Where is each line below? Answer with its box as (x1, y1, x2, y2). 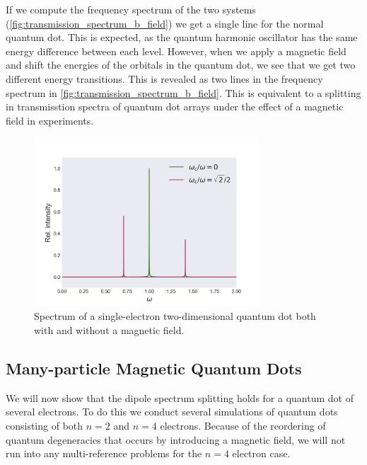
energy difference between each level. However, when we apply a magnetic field (6, 43, 346, 58)
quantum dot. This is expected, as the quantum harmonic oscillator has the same (6, 30, 358, 45)
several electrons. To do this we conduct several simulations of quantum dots (6, 404, 338, 419)
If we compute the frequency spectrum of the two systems (6, 2, 256, 16)
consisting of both (6, 418, 83, 433)
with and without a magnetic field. (34, 323, 185, 338)
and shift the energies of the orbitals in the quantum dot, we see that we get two (6, 57, 356, 72)
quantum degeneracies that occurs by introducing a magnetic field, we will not (6, 432, 346, 447)
